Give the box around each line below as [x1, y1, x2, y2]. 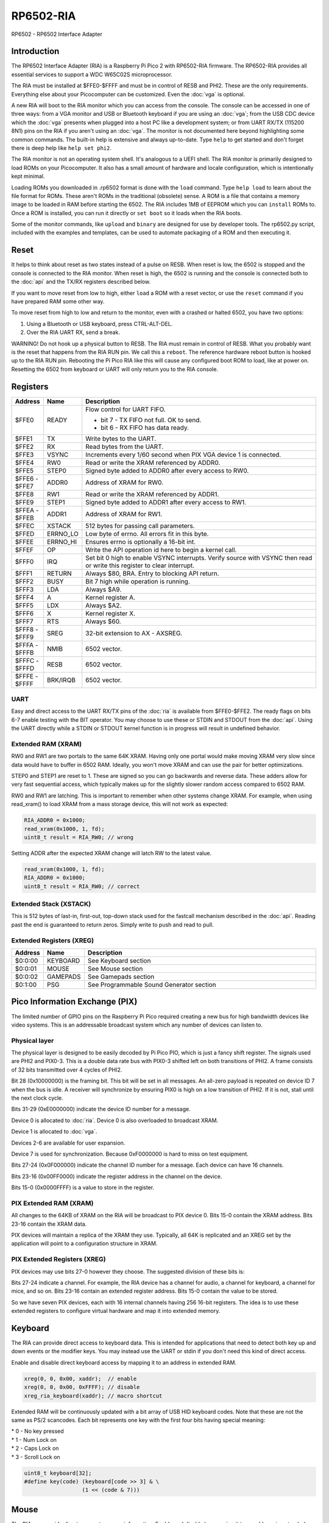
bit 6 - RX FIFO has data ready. [101, 423, 189, 432]
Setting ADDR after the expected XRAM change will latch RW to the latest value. [11, 849, 212, 857]
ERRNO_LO [46, 529, 79, 538]
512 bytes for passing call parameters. [85, 521, 195, 530]
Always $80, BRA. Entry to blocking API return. [85, 569, 219, 578]
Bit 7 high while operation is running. [85, 577, 190, 585]
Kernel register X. [85, 609, 136, 618]
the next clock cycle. [11, 1094, 63, 1101]
